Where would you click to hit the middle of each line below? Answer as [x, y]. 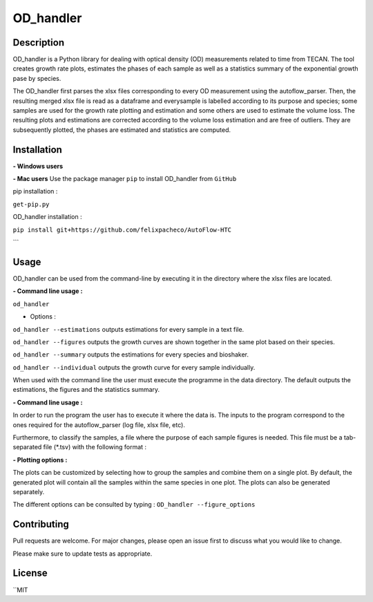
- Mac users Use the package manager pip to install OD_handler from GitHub [125, 179]
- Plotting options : [40, 460]
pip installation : [35, 191]
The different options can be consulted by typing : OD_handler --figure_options [134, 505]
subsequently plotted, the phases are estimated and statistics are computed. [122, 130]
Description [39, 43]
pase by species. [37, 78]
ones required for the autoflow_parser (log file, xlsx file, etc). [99, 424]
